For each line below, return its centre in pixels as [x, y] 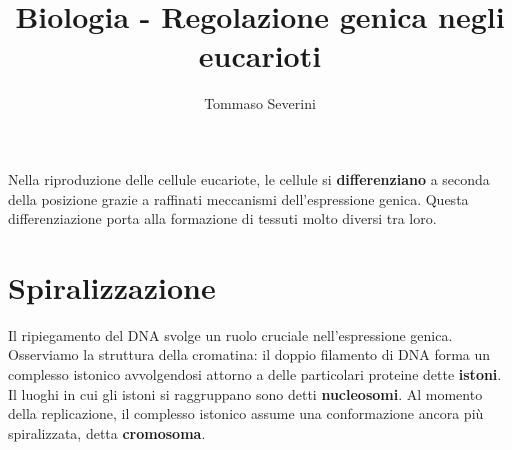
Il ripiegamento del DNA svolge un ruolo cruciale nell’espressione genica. [230, 334]
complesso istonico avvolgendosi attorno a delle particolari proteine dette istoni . [255, 374]
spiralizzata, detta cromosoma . [107, 432]
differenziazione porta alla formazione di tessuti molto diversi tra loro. [222, 218]
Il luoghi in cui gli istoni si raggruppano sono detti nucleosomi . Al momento [245, 393]
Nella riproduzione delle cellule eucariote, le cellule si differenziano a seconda [249, 178]
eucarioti [260, 55]
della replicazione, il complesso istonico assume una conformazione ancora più [246, 413]
